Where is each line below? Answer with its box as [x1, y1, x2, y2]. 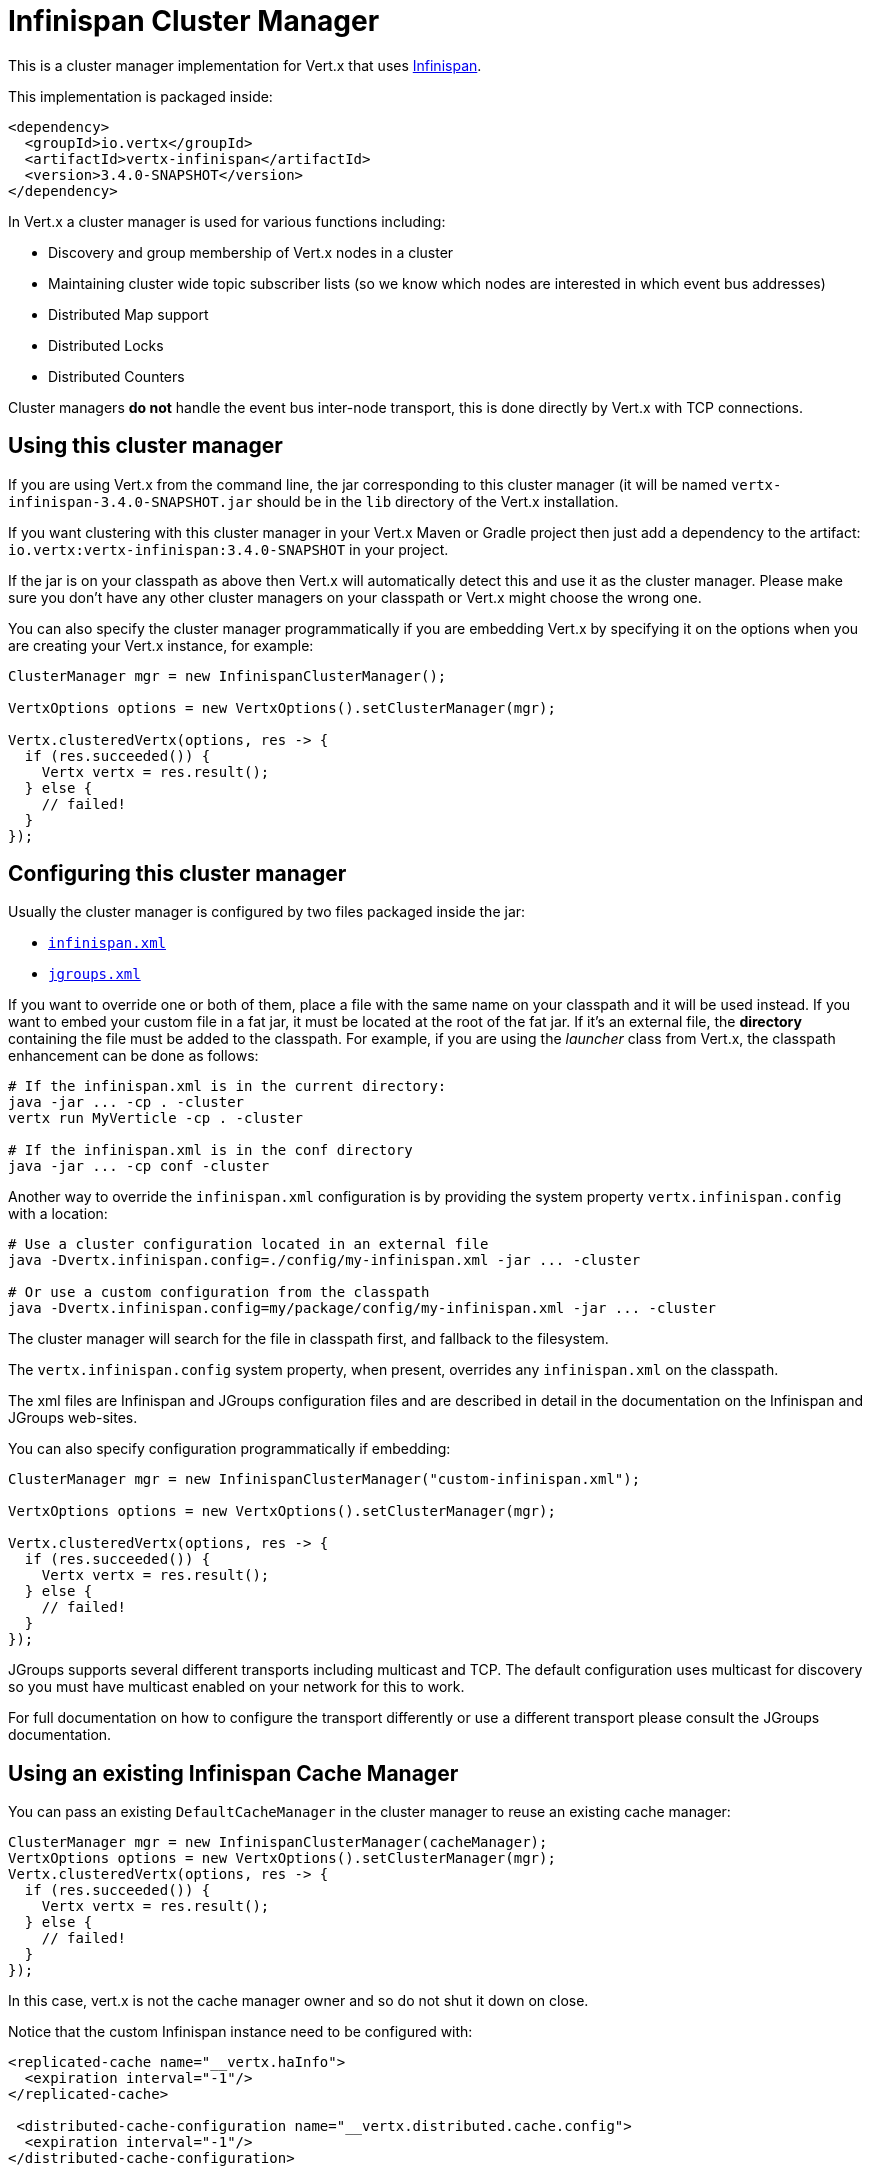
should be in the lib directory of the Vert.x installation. [256, 492, 619, 510]
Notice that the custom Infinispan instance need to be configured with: [8, 2023, 473, 2041]
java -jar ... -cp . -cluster [8, 1094, 245, 1111]
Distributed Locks [48, 336, 164, 354]
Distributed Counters [48, 367, 185, 385]
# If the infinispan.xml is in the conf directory [8, 1142, 413, 1159]
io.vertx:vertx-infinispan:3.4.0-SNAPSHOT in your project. [8, 540, 449, 558]
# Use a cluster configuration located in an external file [8, 1236, 489, 1253]
